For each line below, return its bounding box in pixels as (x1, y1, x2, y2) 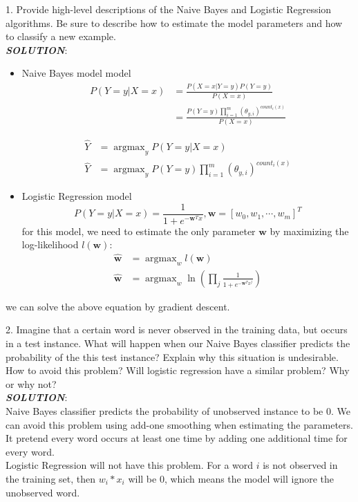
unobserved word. (6, 485, 80, 499)
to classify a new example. (6, 29, 116, 44)
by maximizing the (270, 223, 349, 238)
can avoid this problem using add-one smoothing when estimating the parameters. (6, 417, 353, 431)
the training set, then (6, 471, 96, 485)
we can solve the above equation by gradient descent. (6, 299, 230, 313)
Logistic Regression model (21, 189, 132, 203)
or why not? (6, 376, 57, 391)
